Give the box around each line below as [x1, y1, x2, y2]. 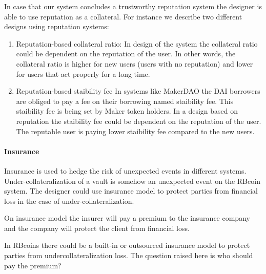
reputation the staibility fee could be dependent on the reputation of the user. [16, 115, 261, 126]
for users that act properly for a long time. [16, 68, 150, 79]
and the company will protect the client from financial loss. [4, 222, 190, 233]
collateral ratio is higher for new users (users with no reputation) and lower [16, 58, 253, 69]
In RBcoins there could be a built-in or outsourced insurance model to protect [4, 240, 250, 250]
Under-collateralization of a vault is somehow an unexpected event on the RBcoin [4, 175, 260, 186]
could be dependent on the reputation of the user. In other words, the [16, 48, 236, 59]
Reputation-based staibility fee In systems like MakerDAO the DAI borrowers [16, 86, 260, 96]
